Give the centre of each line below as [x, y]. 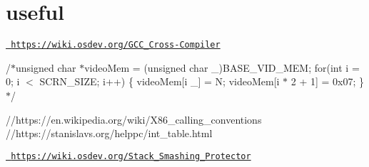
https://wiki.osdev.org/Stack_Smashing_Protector [131, 156]
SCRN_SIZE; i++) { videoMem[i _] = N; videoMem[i [160, 81]
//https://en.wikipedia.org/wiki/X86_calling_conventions [134, 119]
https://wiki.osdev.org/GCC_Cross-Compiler [116, 45]
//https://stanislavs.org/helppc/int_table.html [109, 133]
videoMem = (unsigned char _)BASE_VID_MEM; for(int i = [222, 67]
